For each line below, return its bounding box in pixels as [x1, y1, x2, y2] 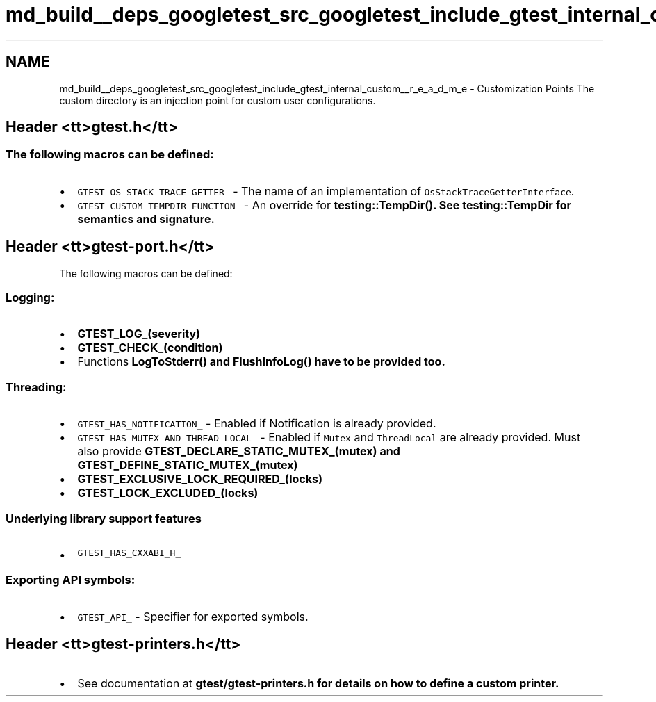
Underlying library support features [6, 511, 202, 525]
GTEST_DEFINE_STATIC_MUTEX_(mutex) [77, 458, 298, 473]
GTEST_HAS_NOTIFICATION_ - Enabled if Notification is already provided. [77, 416, 436, 431]
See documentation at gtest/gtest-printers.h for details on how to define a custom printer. [77, 676, 559, 690]
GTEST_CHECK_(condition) [77, 341, 223, 355]
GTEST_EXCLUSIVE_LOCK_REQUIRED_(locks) [77, 472, 322, 487]
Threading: [6, 379, 67, 394]
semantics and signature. [77, 211, 215, 226]
